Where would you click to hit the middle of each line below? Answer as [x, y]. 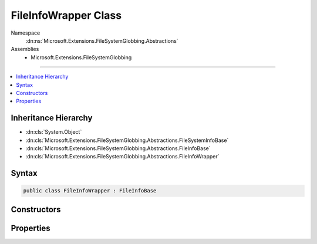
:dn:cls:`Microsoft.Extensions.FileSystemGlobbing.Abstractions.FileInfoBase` [118, 148]
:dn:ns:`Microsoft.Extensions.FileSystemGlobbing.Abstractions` [102, 40]
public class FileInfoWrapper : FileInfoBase [90, 191]
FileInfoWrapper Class [66, 15]
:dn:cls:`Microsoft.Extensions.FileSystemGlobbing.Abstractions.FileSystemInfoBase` [127, 140]
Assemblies [25, 49]
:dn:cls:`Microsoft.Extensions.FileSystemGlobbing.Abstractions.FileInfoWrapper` [122, 157]
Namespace [26, 33]
